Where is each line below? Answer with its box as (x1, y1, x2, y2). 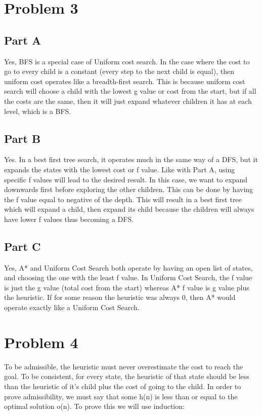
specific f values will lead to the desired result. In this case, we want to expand (4, 174, 248, 184)
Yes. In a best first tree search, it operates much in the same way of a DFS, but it (4, 154, 258, 165)
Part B (4, 130, 41, 146)
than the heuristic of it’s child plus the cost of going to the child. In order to (4, 381, 241, 391)
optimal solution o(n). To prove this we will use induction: (4, 401, 185, 411)
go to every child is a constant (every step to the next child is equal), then (4, 66, 234, 77)
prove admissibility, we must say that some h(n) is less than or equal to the (4, 391, 238, 401)
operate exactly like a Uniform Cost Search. (4, 302, 140, 313)
